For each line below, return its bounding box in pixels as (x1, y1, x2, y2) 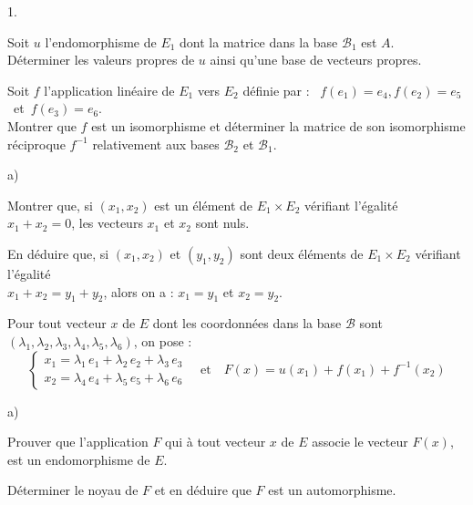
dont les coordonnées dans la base (152, 314, 342, 333)
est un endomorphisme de (7, 449, 150, 469)
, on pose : (133, 331, 192, 350)
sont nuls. (195, 213, 250, 232)
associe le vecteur (312, 432, 408, 451)
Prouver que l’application (7, 432, 149, 451)
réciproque (7, 134, 66, 153)
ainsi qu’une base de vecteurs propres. (210, 50, 422, 69)
